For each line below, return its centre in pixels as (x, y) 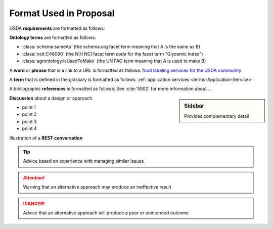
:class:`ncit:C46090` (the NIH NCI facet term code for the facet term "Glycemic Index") (112, 54)
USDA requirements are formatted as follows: (57, 28)
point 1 (29, 107)
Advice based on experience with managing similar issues (83, 161)
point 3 (29, 121)
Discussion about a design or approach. (51, 98)
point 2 (29, 114)
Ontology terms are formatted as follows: (53, 37)
